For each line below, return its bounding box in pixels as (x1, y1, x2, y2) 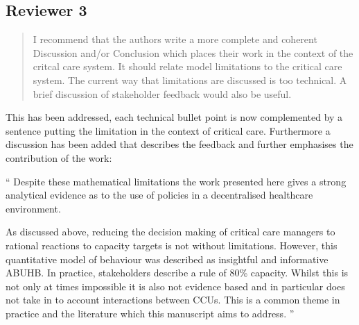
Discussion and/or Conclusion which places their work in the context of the (33, 45, 353, 60)
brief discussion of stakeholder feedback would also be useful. (33, 86, 292, 101)
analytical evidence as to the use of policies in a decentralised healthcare (6, 187, 313, 202)
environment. (6, 201, 61, 215)
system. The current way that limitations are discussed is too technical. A (33, 72, 347, 87)
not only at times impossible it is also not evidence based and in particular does (6, 278, 345, 293)
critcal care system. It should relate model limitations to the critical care (33, 59, 342, 74)
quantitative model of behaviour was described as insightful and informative (6, 251, 329, 266)
